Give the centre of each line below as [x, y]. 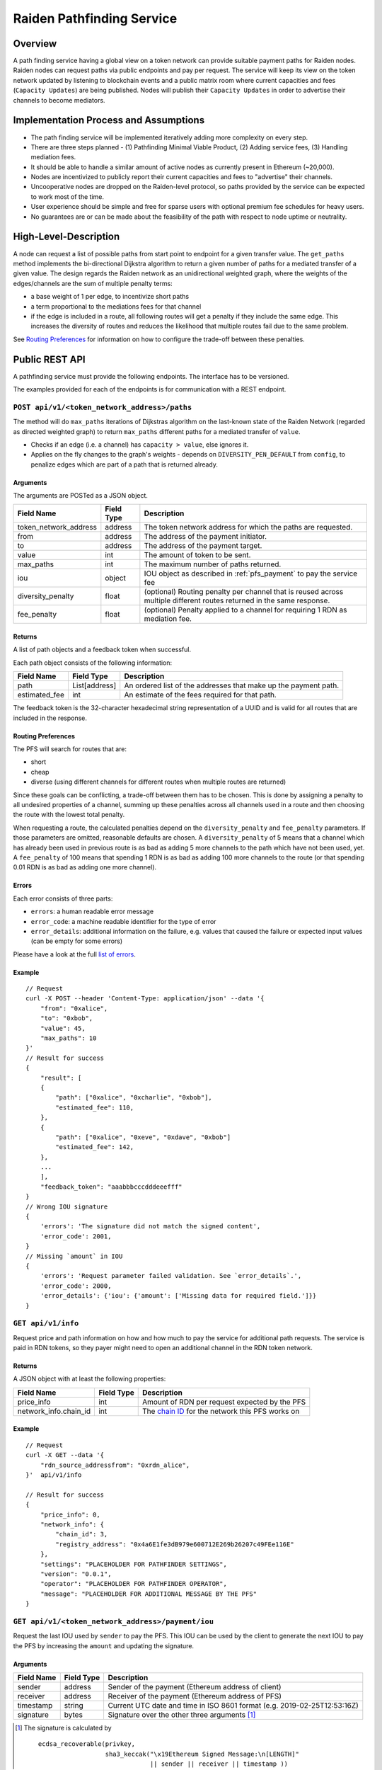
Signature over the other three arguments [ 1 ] [182, 1715]
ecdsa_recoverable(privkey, [87, 1744]
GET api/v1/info [46, 1324]
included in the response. [50, 718]
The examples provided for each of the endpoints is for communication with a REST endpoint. [150, 389]
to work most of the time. [67, 196]
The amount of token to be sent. [197, 555]
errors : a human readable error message [92, 912]
